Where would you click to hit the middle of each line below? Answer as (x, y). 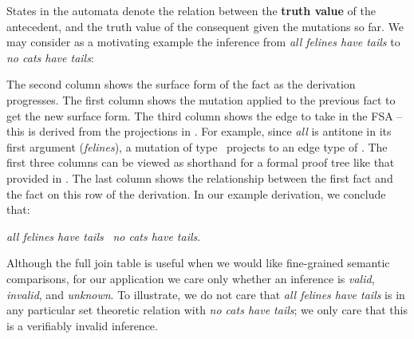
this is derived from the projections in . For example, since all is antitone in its (199, 131)
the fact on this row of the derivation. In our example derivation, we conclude (196, 193)
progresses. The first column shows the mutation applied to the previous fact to (201, 99)
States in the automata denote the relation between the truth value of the (191, 10)
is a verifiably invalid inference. (82, 325)
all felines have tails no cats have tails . (104, 236)
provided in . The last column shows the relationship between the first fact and (200, 177)
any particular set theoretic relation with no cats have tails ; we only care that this (207, 310)
